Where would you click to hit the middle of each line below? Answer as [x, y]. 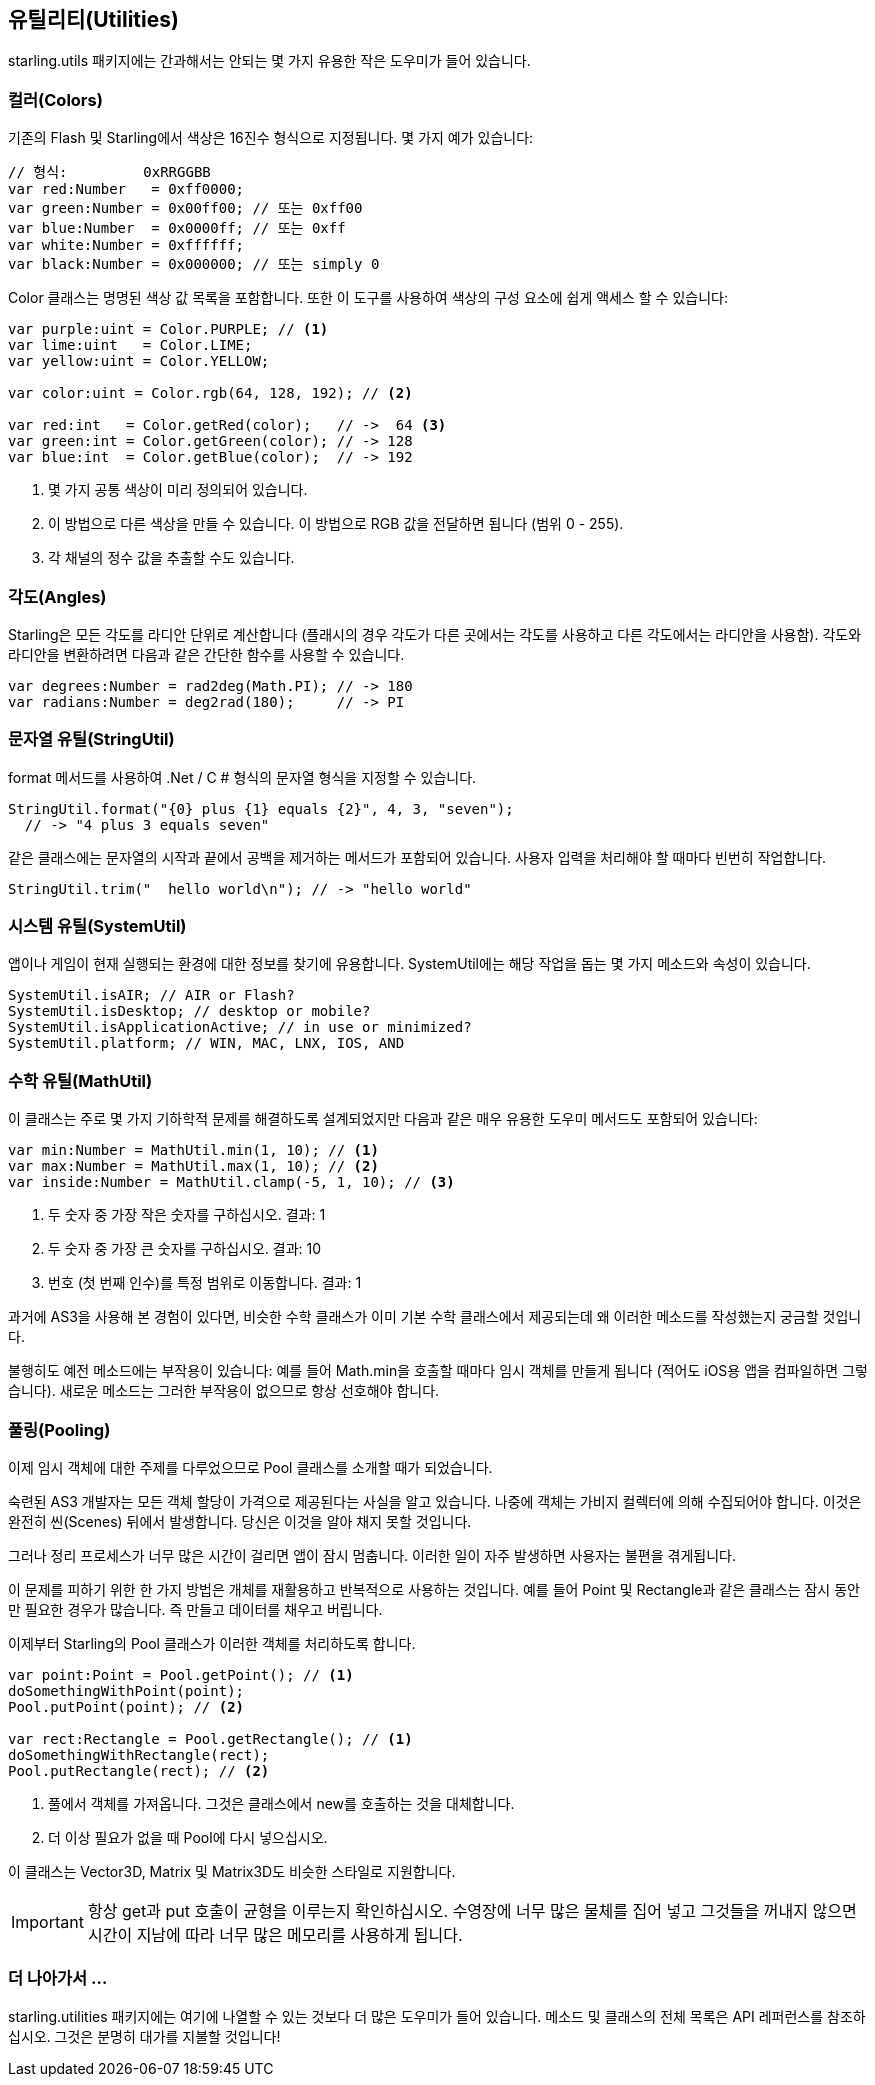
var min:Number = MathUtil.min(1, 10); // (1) [193, 1150]
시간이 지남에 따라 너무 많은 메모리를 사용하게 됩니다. [275, 1934]
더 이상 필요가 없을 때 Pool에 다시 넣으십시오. [188, 1837]
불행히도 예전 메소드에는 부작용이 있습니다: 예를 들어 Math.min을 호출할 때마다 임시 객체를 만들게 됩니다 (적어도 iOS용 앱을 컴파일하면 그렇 [438, 1371]
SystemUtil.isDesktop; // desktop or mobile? [189, 1011]
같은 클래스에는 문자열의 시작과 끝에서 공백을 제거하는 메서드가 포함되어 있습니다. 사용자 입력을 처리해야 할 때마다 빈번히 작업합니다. [417, 857]
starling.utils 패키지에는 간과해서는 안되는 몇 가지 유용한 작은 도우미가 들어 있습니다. [269, 61]
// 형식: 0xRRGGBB [109, 172]
